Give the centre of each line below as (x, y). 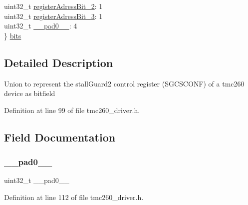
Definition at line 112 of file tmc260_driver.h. (74, 197)
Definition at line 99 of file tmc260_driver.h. (72, 110)
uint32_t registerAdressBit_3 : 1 (53, 16)
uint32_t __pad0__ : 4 (41, 26)
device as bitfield (30, 93)
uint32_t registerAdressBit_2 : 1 (53, 6)
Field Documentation (60, 137)
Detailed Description (59, 62)
